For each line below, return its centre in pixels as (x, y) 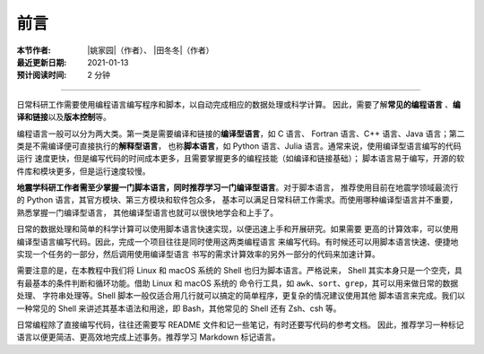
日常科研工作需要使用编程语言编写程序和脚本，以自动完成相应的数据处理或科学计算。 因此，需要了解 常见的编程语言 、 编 (238, 104)
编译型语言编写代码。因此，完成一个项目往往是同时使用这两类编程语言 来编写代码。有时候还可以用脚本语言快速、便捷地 (238, 241)
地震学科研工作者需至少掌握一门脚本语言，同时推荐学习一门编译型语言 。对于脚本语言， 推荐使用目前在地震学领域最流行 (238, 187)
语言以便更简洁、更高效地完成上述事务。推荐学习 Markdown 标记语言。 (148, 337)
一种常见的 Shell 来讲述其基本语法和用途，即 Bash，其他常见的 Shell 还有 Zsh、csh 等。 (179, 308)
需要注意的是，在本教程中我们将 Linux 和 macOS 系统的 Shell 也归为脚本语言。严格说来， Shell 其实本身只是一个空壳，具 (240, 271)
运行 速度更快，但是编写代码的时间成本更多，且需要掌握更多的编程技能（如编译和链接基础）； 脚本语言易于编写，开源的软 (241, 159)
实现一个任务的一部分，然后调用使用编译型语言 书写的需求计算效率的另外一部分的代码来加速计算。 (198, 255)
